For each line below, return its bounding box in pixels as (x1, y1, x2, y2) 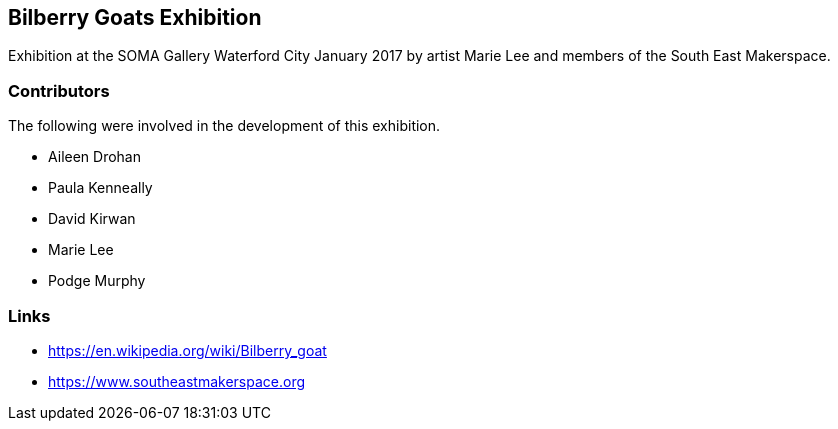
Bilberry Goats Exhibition (8, 5, 262, 30)
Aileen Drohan (48, 148, 141, 166)
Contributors (8, 80, 110, 101)
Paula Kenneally (48, 179, 153, 197)
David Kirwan (48, 210, 136, 228)
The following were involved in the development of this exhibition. (8, 117, 441, 135)
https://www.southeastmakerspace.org (48, 372, 306, 390)
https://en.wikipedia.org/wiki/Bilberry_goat (48, 341, 327, 359)
